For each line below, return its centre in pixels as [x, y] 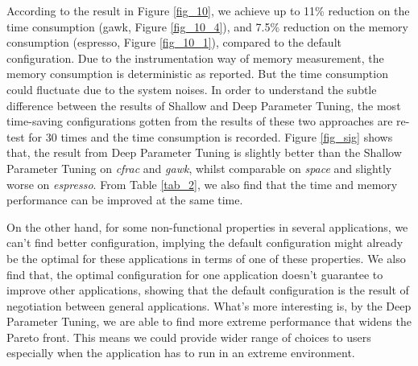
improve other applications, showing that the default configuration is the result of [208, 290]
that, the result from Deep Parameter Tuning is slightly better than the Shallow [204, 152]
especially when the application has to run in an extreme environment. [181, 353]
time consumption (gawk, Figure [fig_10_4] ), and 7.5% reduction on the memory [207, 26]
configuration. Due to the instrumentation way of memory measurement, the [195, 58]
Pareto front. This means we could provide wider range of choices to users [189, 337]
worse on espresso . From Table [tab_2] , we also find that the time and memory [202, 184]
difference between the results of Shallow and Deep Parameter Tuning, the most [204, 105]
